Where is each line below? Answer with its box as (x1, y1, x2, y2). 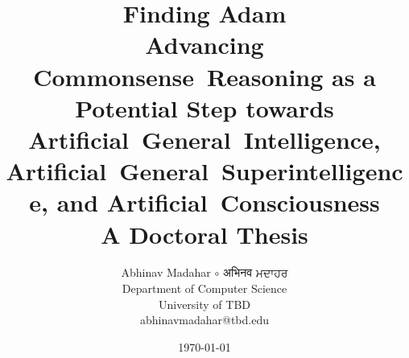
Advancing (145, 28, 264, 61)
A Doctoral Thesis (101, 217, 308, 250)
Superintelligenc (221, 154, 403, 187)
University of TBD (158, 295, 251, 312)
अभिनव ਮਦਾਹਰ (222, 264, 288, 281)
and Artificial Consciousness (56, 186, 380, 219)
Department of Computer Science (122, 280, 287, 297)
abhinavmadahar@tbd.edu (140, 311, 269, 328)
